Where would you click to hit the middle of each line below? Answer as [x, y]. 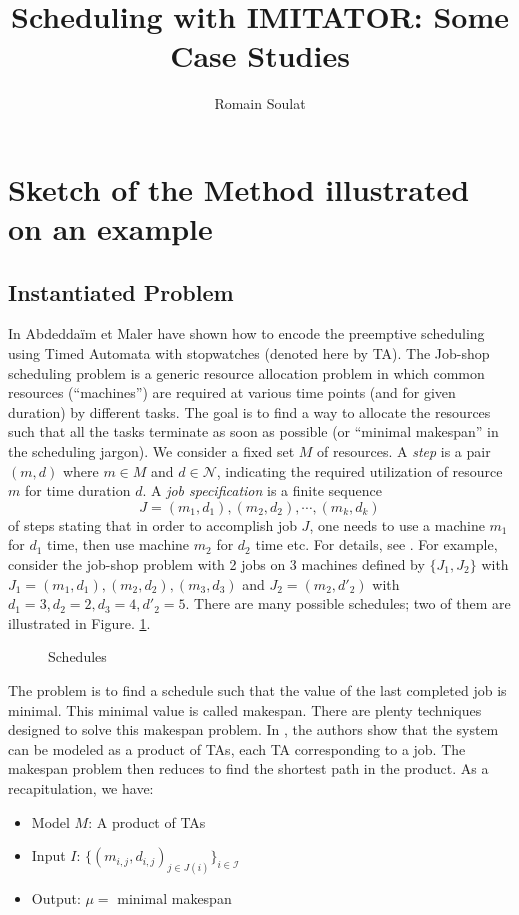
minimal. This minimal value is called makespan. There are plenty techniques [245, 709]
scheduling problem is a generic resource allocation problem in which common [246, 372]
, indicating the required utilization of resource [359, 470]
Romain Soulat [260, 103]
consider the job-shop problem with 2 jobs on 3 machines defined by [216, 564]
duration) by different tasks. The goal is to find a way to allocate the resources [249, 411]
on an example [110, 228]
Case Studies [260, 55]
